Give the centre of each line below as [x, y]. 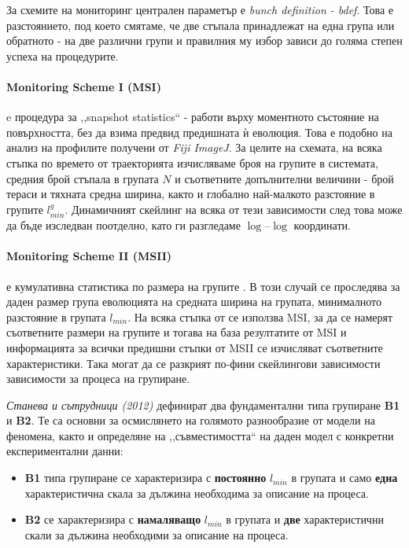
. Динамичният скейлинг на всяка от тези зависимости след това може [234, 209]
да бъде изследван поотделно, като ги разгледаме [123, 225]
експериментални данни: [65, 451]
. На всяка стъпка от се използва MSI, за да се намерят [260, 316]
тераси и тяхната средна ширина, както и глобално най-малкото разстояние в [191, 194]
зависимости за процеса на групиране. [98, 379]
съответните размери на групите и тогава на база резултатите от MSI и [177, 332]
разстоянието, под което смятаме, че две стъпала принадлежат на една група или [201, 25]
